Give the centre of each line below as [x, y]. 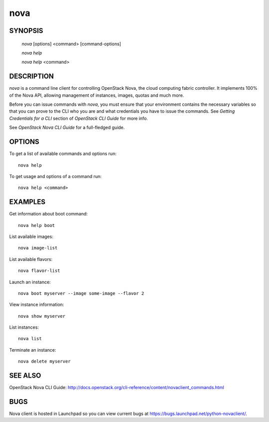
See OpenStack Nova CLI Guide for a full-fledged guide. [67, 128]
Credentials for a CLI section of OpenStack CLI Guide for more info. [78, 118]
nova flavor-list [39, 271]
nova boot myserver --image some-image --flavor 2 [81, 293]
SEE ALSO [25, 376]
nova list [30, 339]
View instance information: [37, 305]
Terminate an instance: [33, 350]
